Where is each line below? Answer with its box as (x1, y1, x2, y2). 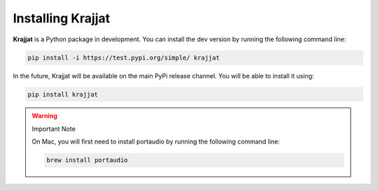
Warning (31, 112, 57, 120)
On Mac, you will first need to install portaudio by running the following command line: (31, 137, 280, 146)
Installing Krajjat (13, 10, 111, 26)
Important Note (31, 125, 76, 133)
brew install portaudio (46, 156, 129, 164)
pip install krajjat (27, 90, 98, 98)
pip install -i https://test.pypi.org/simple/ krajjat (27, 53, 220, 62)
